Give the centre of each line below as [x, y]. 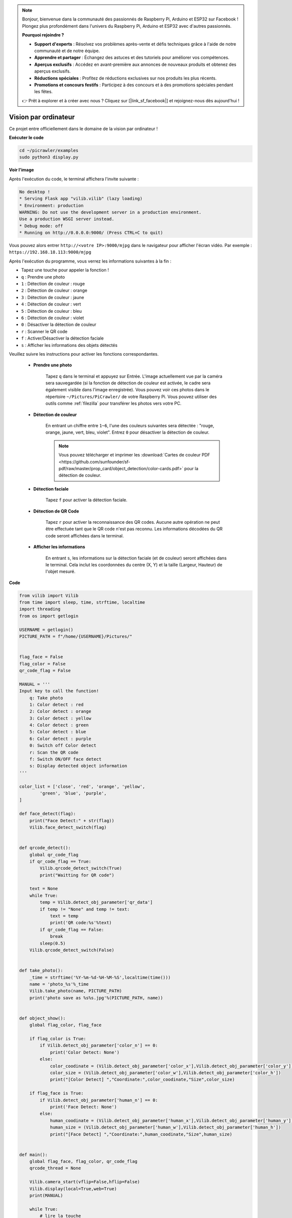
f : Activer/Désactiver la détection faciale [63, 338]
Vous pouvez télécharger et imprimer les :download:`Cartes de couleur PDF [134, 455]
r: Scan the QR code [54, 752]
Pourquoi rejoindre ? [43, 35]
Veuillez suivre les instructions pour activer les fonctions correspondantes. [84, 354]
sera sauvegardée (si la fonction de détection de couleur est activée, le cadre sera [128, 383]
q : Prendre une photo [43, 277]
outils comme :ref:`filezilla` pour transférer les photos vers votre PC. [114, 403]
